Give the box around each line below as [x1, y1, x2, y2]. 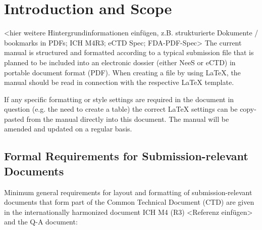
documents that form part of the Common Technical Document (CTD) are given [4, 197, 254, 207]
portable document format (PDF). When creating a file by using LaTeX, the [4, 67, 241, 77]
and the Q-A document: [4, 216, 78, 227]
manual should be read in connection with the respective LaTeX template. [4, 77, 234, 87]
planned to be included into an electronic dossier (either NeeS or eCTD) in [4, 57, 236, 67]
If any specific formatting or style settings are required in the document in [4, 94, 234, 104]
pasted [4, 113, 24, 124]
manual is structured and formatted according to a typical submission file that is [4, 47, 254, 58]
